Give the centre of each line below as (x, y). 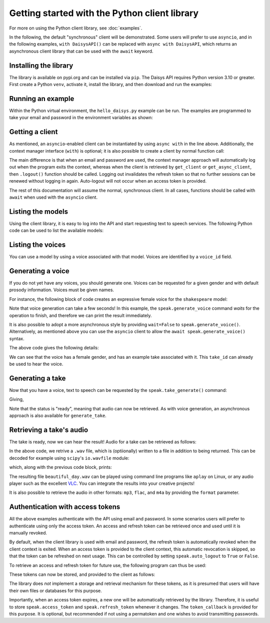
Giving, (16, 399)
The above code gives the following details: (54, 348)
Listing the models (39, 211)
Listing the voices (37, 245)
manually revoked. (28, 532)
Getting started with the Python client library (104, 13)
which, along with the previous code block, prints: (60, 467)
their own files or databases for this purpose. (55, 590)
